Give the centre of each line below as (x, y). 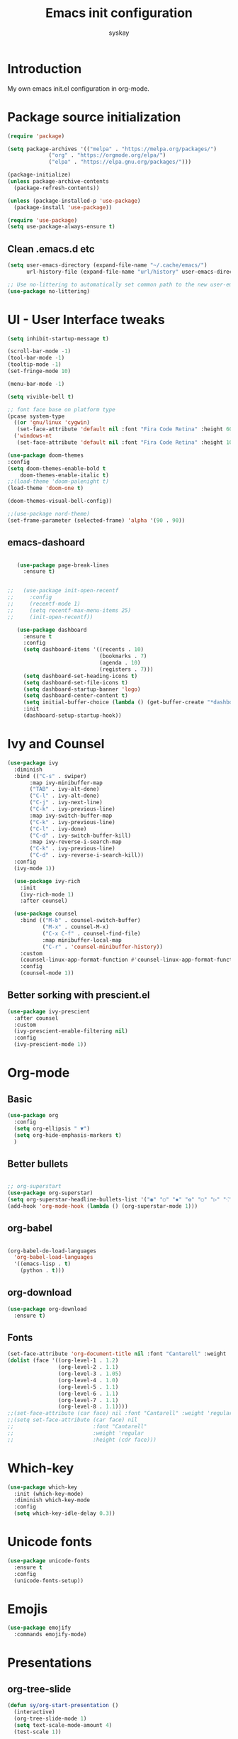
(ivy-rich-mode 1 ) (47, 894)
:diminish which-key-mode (52, 1500)
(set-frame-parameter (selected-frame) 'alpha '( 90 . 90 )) (96, 520)
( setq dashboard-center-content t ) (76, 696)
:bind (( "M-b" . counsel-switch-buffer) (80, 921)
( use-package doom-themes (45, 455)
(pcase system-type (36, 416)
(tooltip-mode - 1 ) (34, 365)
